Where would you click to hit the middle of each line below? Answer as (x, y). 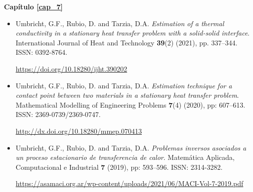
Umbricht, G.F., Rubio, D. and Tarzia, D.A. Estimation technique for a (124, 85)
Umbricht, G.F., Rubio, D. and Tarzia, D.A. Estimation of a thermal (120, 23)
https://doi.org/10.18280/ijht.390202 (71, 68)
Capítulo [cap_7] (34, 6)
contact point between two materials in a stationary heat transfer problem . (127, 95)
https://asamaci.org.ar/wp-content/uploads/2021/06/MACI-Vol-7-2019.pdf (129, 183)
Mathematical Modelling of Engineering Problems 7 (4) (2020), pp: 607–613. (130, 104)
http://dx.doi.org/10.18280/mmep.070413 (79, 131)
